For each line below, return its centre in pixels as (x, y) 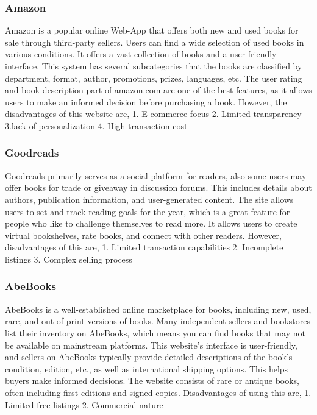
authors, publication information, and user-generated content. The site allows (149, 199)
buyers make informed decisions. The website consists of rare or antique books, (152, 381)
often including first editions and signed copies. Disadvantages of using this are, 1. (158, 392)
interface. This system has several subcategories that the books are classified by (154, 66)
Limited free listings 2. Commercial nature (84, 404)
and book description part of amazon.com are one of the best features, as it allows (158, 90)
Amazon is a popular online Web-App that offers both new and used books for (152, 30)
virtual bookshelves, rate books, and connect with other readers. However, (143, 235)
